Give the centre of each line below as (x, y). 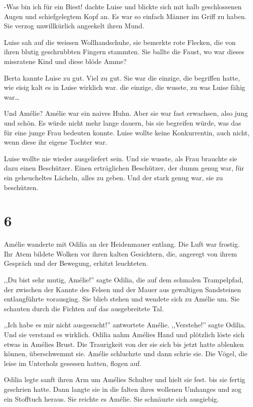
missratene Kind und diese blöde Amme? (65, 61)
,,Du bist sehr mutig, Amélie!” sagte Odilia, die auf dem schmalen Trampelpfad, (124, 279)
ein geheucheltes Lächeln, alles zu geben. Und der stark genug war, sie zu (114, 177)
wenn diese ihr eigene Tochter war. (56, 142)
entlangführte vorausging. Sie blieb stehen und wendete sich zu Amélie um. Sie (122, 299)
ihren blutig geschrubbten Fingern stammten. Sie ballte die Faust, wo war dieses (124, 52)
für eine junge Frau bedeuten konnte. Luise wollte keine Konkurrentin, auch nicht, (127, 132)
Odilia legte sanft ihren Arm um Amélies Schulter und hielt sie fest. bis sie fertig (125, 379)
